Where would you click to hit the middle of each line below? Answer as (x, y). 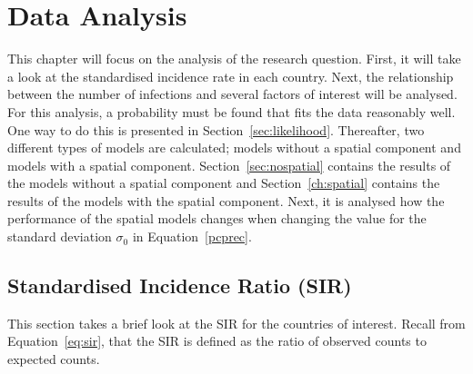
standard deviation (60, 236)
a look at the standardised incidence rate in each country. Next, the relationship (231, 76)
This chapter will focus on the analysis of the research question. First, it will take (234, 59)
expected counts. (54, 359)
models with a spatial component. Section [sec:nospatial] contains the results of (229, 165)
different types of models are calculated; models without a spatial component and (234, 148)
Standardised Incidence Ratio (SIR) (180, 285)
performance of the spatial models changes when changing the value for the (217, 218)
